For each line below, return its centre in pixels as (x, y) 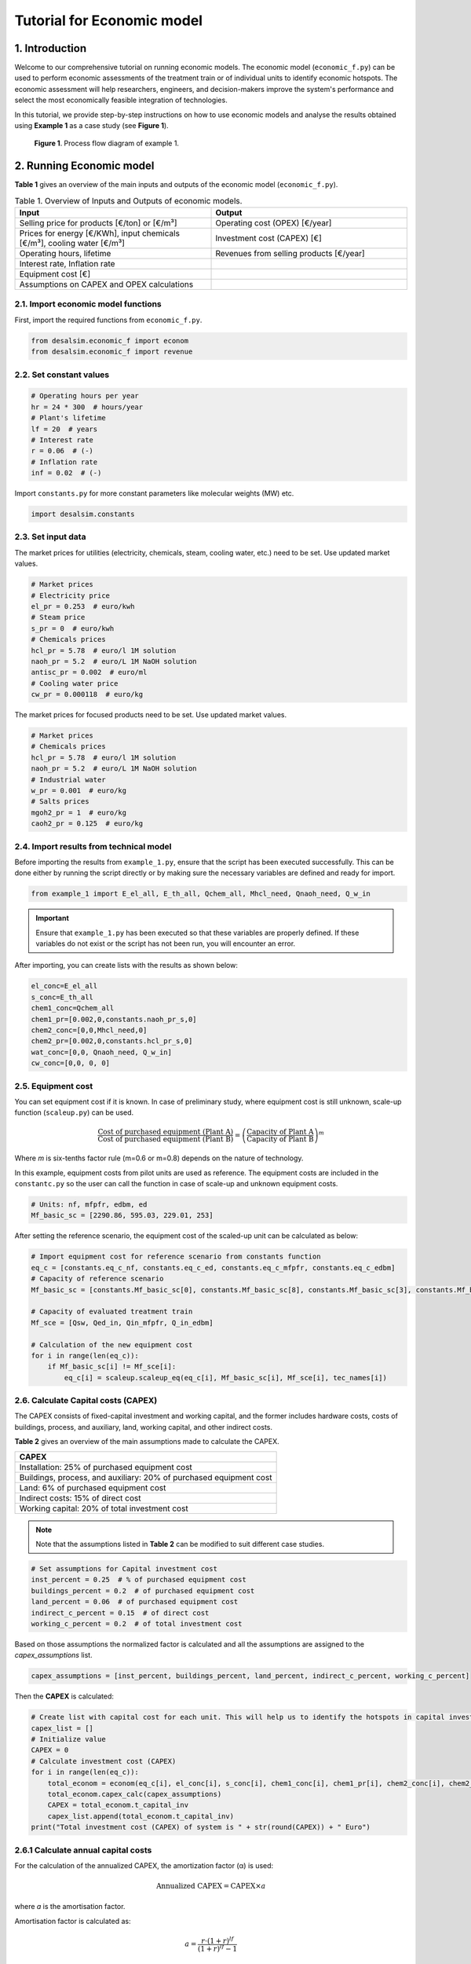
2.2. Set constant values (62, 375)
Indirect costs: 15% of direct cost (80, 1498)
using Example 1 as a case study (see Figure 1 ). (91, 126)
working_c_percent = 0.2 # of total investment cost (137, 1623)
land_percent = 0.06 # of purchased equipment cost (135, 1602)
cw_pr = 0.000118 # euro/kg (87, 694)
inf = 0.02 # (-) (66, 473)
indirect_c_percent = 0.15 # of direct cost (120, 1613)
